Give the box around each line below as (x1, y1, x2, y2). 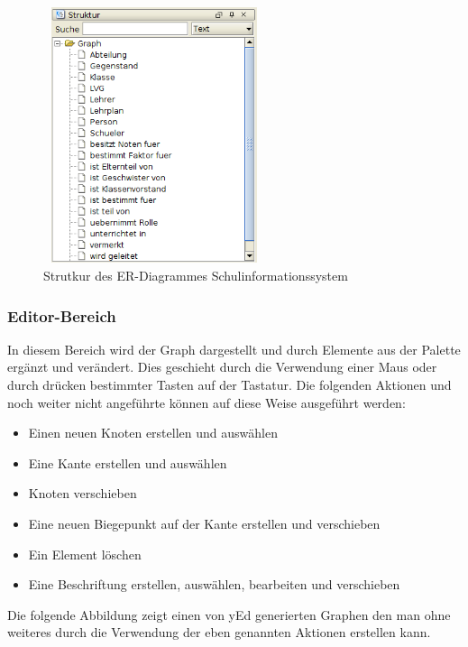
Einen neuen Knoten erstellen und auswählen (28, 423, 278, 442)
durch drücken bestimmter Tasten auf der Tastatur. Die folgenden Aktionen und (7, 375, 452, 394)
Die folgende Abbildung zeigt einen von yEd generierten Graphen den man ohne (7, 605, 451, 624)
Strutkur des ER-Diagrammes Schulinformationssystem (43, 266, 348, 285)
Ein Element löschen (28, 544, 142, 563)
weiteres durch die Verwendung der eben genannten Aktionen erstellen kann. (7, 623, 431, 642)
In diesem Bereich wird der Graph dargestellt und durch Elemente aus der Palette (7, 339, 461, 358)
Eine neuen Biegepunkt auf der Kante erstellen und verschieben (28, 514, 381, 533)
